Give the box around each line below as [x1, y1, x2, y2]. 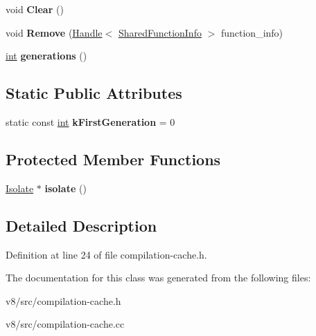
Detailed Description [6, 214, 157, 236]
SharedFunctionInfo [118, 25, 202, 39]
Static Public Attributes [6, 82, 182, 104]
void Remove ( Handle [6, 25, 103, 39]
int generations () [6, 48, 87, 63]
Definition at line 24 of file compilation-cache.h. [6, 247, 207, 261]
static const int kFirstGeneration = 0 [6, 114, 175, 129]
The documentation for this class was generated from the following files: [6, 270, 311, 285]
